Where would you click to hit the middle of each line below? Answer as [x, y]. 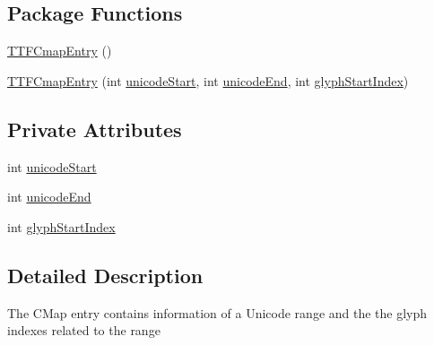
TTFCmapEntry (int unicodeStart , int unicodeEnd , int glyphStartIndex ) [208, 80]
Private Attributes [95, 129]
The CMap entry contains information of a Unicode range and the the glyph [217, 312]
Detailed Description [105, 275]
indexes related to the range [84, 330]
